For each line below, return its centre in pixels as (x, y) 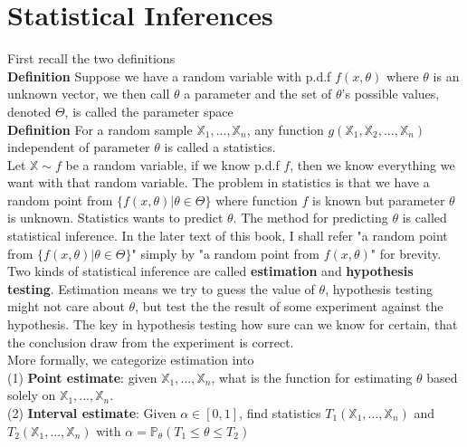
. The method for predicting (310, 218)
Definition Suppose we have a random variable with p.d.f (169, 76)
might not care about (66, 306)
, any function (285, 129)
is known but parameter (379, 200)
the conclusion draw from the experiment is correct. (151, 342)
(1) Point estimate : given (82, 377)
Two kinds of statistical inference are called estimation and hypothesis (210, 271)
